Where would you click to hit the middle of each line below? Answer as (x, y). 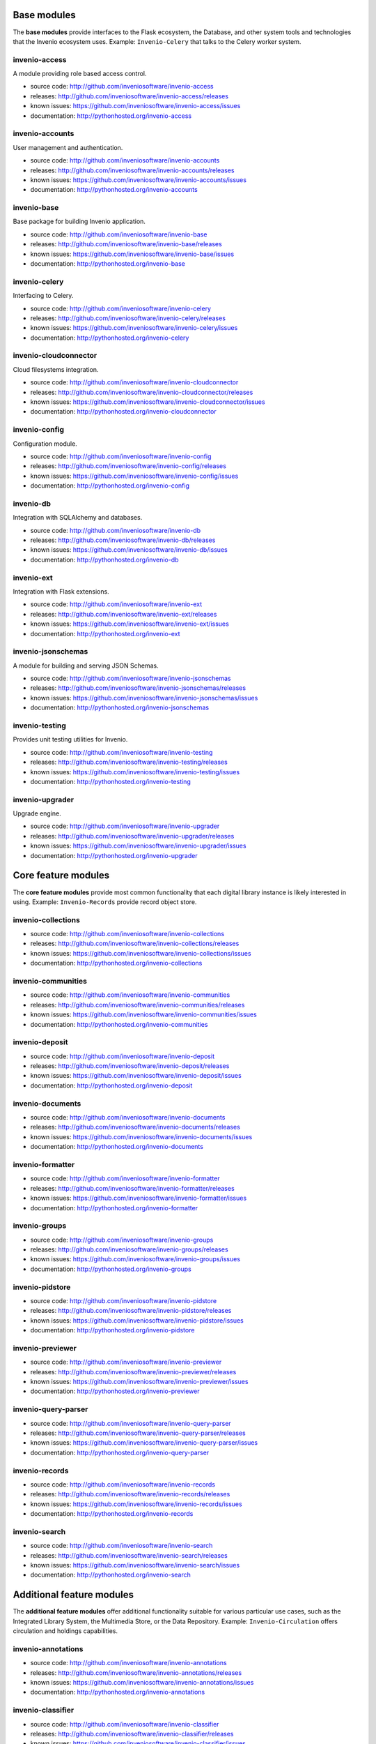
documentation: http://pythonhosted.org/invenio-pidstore (112, 1330)
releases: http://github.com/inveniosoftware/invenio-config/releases (128, 466)
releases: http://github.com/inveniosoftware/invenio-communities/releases (138, 1005)
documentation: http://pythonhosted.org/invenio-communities (119, 1024)
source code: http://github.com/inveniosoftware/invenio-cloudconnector (134, 382)
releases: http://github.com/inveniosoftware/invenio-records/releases (130, 1494)
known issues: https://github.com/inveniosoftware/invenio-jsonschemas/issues (144, 698)
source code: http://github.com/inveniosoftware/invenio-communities (130, 995)
